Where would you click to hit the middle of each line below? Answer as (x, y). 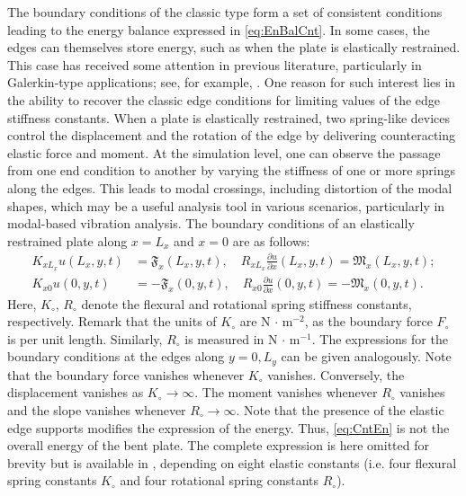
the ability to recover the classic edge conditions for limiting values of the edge (224, 99)
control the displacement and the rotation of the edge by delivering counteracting (232, 135)
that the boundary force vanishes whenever (126, 374)
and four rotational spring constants (219, 480)
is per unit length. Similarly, (85, 338)
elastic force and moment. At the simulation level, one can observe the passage (224, 152)
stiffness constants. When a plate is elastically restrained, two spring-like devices (229, 117)
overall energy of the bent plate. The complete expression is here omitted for (218, 445)
